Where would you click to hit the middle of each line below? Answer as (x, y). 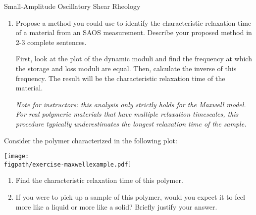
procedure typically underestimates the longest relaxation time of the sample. (131, 123)
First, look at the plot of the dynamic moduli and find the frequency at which (134, 59)
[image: (17, 156)
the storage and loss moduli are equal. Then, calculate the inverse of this (126, 68)
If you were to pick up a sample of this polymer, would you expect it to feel (130, 197)
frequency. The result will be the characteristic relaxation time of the (120, 78)
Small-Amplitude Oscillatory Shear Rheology (72, 6)
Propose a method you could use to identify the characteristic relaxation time (133, 22)
